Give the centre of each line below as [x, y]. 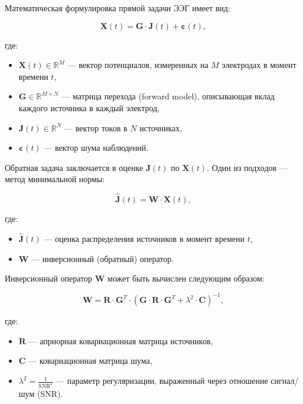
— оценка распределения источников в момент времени [144, 238]
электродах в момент [259, 65]
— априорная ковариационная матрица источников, [121, 340]
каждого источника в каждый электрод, [89, 107]
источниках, [161, 127]
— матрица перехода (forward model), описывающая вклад [168, 96]
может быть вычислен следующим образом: [186, 278]
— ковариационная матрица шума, [90, 361]
